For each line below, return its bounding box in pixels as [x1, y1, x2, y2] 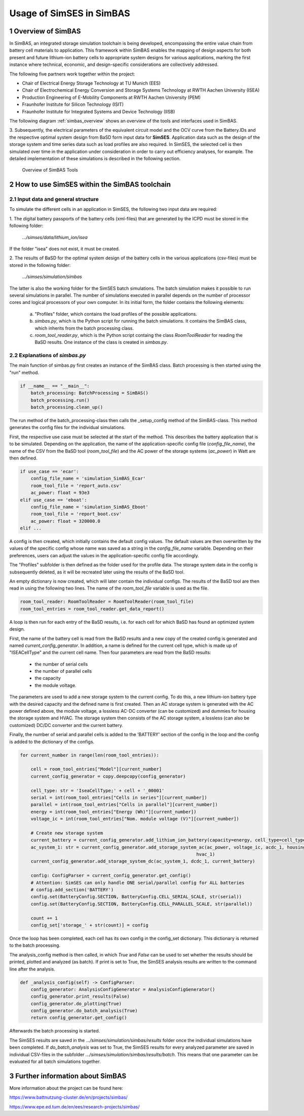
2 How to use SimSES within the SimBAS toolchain [9, 180, 171, 189]
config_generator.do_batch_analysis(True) [30, 1008, 138, 1014]
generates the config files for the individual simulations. [9, 425, 126, 431]
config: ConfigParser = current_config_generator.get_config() [30, 873, 192, 878]
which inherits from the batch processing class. [34, 325, 134, 331]
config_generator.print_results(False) [30, 993, 130, 999]
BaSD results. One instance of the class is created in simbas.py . [34, 339, 168, 345]
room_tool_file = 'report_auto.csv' [30, 483, 122, 488]
